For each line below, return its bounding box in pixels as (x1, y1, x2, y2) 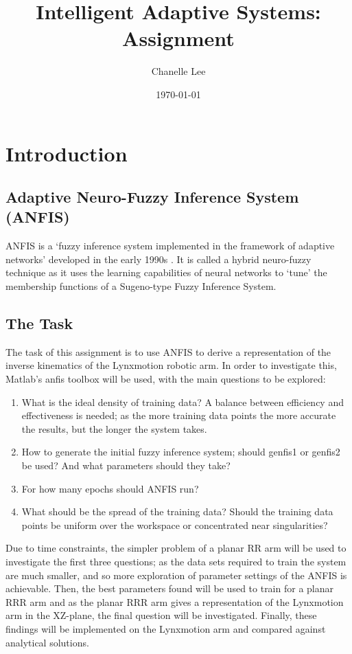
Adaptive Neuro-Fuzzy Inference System (5, 186, 299, 207)
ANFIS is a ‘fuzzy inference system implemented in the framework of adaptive (5, 238, 335, 253)
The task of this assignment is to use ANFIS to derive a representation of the (5, 344, 331, 359)
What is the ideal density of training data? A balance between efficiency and (21, 394, 344, 409)
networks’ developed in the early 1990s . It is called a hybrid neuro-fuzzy (5, 251, 312, 266)
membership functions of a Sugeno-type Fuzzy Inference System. (5, 279, 277, 293)
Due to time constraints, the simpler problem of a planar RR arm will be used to (5, 541, 347, 555)
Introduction (5, 139, 128, 167)
